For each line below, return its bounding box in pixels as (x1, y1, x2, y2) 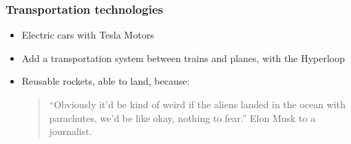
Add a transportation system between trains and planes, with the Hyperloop (21, 50, 345, 65)
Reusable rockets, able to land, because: (21, 74, 190, 88)
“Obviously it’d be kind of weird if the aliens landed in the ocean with (49, 97, 345, 111)
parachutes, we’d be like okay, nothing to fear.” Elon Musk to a (49, 110, 316, 125)
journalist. (49, 124, 92, 138)
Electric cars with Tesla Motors (21, 28, 154, 42)
